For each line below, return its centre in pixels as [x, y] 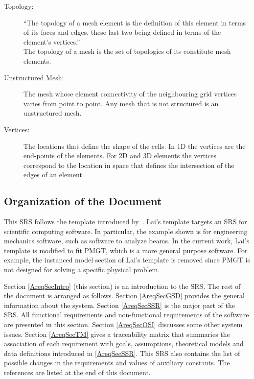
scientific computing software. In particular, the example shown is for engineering [126, 231]
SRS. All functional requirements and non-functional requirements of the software [127, 315]
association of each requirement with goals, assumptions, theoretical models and [124, 343]
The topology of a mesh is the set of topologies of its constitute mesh [127, 51]
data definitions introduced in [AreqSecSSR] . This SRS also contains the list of [122, 353]
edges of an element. [54, 175]
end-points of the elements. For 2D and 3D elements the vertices [120, 155]
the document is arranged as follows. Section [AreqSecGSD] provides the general [124, 296]
